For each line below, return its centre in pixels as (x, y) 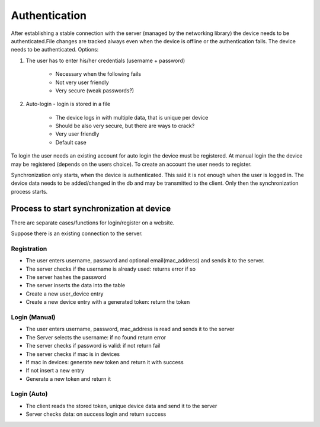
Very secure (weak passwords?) (95, 90)
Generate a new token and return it (68, 378)
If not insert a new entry (55, 371)
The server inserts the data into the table (76, 285)
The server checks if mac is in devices (73, 354)
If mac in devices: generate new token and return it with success (105, 362)
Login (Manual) (33, 317)
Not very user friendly (82, 82)
